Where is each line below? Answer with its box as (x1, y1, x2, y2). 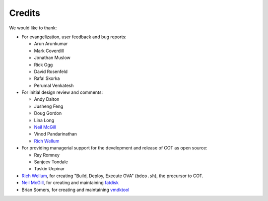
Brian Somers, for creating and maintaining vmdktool (21, 187, 130, 193)
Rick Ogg (34, 62, 53, 67)
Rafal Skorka (34, 75, 60, 81)
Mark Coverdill (34, 48, 64, 54)
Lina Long (34, 117, 55, 123)
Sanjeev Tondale (34, 159, 68, 165)
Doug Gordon (34, 110, 62, 116)
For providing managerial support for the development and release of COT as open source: (21, 145, 208, 151)
